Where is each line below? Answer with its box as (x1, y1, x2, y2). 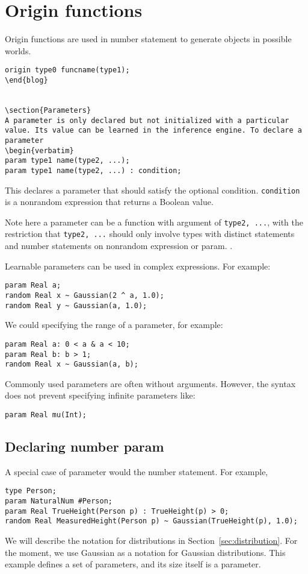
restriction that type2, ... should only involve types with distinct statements (5, 227, 295, 240)
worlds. (5, 44, 31, 57)
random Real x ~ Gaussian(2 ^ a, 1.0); (5, 291, 164, 300)
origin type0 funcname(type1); (5, 66, 130, 75)
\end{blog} (5, 75, 48, 84)
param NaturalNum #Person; (5, 497, 112, 506)
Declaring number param (5, 437, 164, 456)
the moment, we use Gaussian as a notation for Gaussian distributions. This (5, 546, 286, 558)
